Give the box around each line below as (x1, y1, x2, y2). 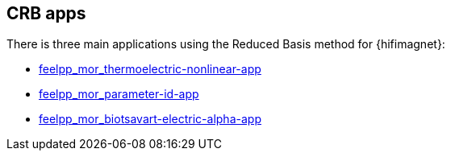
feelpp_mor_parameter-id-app (39, 87, 199, 101)
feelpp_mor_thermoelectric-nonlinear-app (39, 62, 261, 76)
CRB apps (6, 3, 86, 23)
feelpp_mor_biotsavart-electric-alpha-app (39, 112, 261, 126)
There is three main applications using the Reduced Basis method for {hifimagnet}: (6, 37, 445, 52)
